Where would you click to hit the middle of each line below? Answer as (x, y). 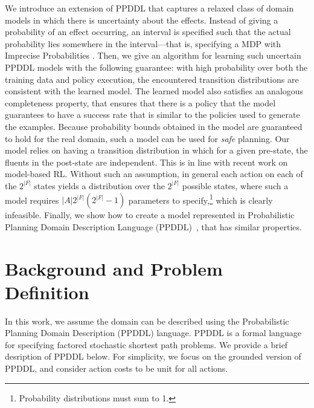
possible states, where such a (235, 185)
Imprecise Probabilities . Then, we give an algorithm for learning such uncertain (153, 55)
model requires (32, 200)
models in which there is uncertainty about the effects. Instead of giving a (142, 20)
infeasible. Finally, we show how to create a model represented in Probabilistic (150, 215)
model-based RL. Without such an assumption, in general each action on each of (154, 174)
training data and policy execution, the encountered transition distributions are (152, 79)
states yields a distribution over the (99, 185)
